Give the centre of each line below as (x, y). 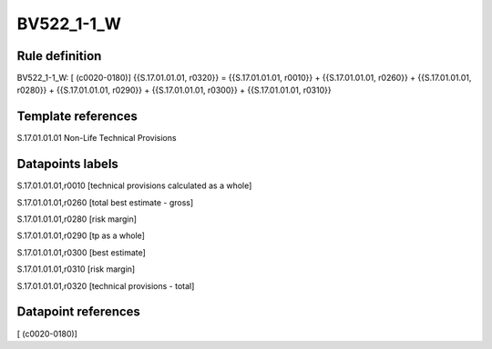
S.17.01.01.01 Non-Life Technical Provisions (97, 138)
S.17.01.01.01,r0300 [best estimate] (81, 252)
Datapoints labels (67, 164)
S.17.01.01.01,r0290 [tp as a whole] (81, 235)
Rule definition (59, 56)
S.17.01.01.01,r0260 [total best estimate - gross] (105, 202)
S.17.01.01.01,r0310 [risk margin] (76, 269)
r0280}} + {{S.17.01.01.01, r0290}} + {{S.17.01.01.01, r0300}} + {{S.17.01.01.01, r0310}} (174, 90)
